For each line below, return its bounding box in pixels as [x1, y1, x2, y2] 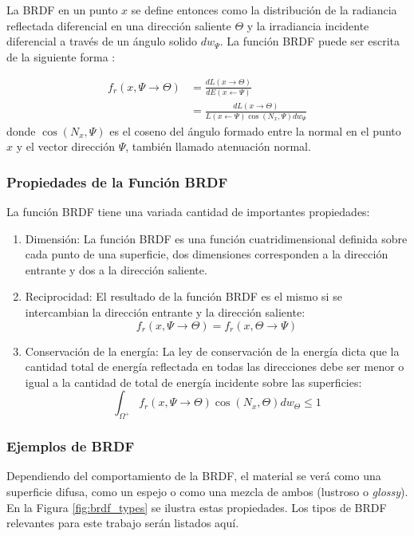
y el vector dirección [16, 138, 116, 155]
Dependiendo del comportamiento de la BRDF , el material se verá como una [6, 467, 381, 484]
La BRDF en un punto [6, 2, 118, 18]
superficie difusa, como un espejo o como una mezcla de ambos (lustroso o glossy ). [6, 483, 408, 500]
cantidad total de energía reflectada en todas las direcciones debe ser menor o [25, 358, 404, 375]
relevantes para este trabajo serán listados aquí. [6, 514, 239, 531]
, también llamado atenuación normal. [125, 138, 311, 155]
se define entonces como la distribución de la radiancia [131, 2, 397, 18]
